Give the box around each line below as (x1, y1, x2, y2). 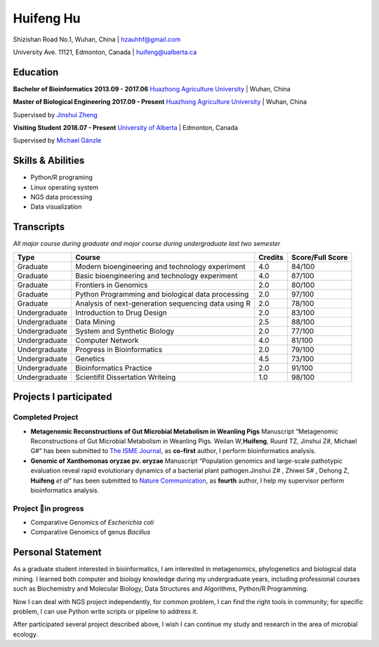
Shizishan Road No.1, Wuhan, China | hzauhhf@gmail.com (13, 35, 181, 44)
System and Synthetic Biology (74, 326, 175, 336)
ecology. (13, 629, 39, 639)
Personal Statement (13, 547, 102, 558)
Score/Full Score (291, 252, 348, 262)
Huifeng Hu (13, 11, 81, 26)
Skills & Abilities (13, 155, 85, 166)
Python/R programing (30, 173, 93, 182)
